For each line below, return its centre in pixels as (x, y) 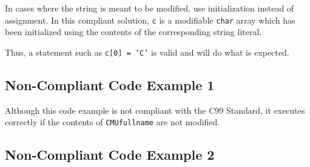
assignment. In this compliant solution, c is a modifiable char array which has (150, 20)
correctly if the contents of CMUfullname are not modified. (113, 122)
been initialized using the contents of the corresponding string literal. (133, 32)
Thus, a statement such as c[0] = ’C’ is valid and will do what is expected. (147, 52)
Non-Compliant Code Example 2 (110, 155)
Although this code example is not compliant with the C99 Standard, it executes (155, 110)
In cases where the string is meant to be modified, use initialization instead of (150, 8)
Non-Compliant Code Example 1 (110, 84)
